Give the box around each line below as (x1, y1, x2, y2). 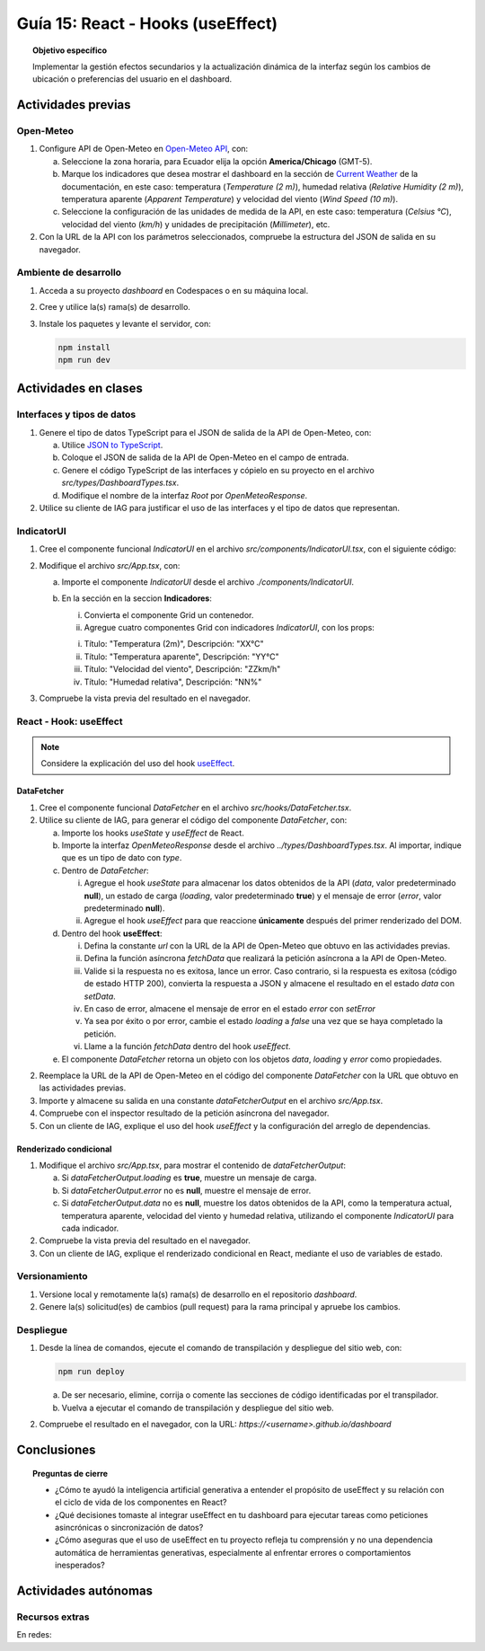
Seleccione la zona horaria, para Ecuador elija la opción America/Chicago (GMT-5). (61, 155, 373, 166)
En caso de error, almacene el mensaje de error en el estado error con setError (84, 1003, 376, 1014)
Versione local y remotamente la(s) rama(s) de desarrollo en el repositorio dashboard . (39, 1289, 357, 1300)
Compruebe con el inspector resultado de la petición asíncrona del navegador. (39, 1108, 330, 1118)
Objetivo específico (32, 45, 108, 56)
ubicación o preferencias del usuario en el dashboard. (32, 74, 233, 84)
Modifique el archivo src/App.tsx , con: (39, 560, 181, 570)
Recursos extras (16, 1611, 90, 1623)
